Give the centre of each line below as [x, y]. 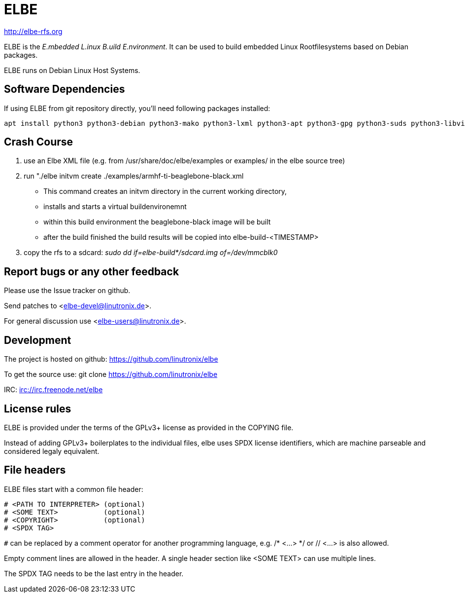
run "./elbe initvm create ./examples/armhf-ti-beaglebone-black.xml [134, 176]
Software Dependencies [65, 89]
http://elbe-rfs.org [33, 31]
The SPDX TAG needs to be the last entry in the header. [94, 573]
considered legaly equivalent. [52, 451]
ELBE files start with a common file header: [74, 489]
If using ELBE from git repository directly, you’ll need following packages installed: [137, 108]
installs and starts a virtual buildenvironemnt [115, 207]
